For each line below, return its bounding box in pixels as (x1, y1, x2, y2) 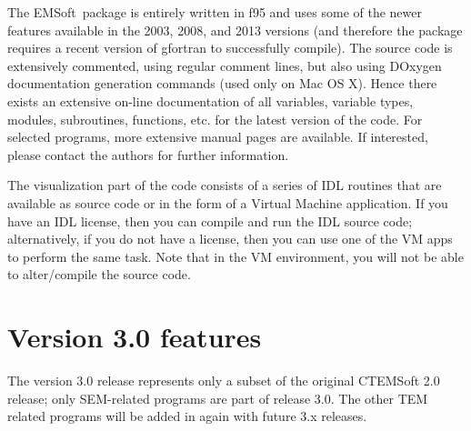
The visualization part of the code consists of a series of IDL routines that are (7, 175, 442, 195)
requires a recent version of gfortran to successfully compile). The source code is (7, 38, 453, 57)
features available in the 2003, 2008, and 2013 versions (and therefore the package (7, 20, 463, 39)
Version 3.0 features (7, 318, 262, 356)
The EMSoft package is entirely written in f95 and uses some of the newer (7, 3, 422, 21)
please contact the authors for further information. (7, 145, 289, 164)
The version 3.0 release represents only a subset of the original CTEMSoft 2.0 (7, 371, 440, 390)
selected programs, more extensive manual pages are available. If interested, (7, 127, 428, 146)
